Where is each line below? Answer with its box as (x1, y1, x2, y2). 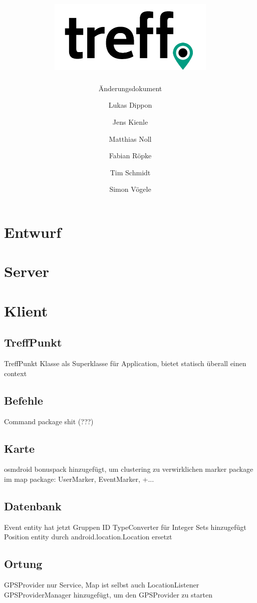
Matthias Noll (109, 133, 152, 144)
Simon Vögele (109, 184, 151, 194)
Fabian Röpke (109, 150, 152, 161)
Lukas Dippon (108, 100, 152, 110)
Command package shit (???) (4, 416, 94, 426)
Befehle (4, 392, 43, 408)
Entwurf (4, 222, 62, 242)
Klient (4, 300, 48, 321)
